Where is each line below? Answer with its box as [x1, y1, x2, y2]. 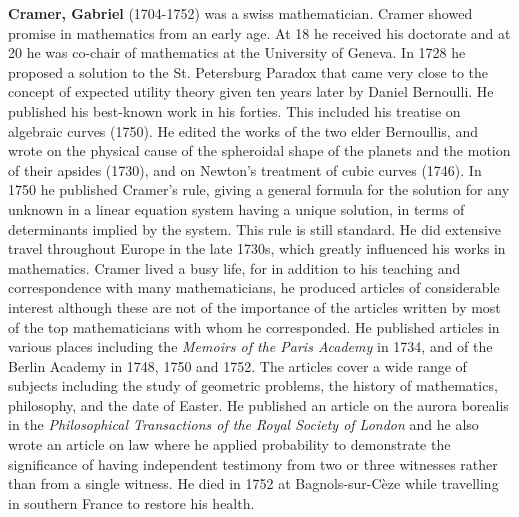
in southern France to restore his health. [8, 492, 255, 513]
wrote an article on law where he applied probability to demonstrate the [8, 434, 451, 455]
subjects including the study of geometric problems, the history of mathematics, [8, 375, 498, 396]
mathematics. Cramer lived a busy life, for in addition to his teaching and [8, 257, 461, 278]
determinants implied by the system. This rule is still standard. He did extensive [8, 218, 502, 239]
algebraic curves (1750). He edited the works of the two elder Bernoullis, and [8, 120, 478, 141]
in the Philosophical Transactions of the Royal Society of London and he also [8, 414, 479, 435]
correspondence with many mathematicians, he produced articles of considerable [8, 277, 500, 298]
